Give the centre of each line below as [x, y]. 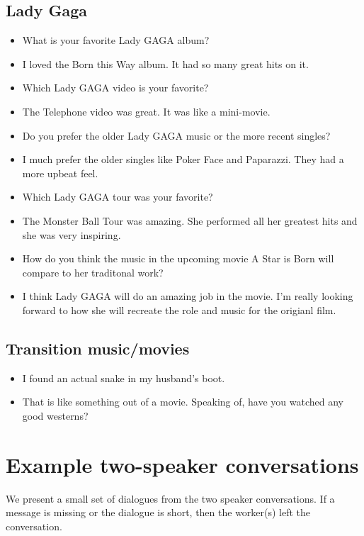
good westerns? [55, 415]
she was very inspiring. [72, 234]
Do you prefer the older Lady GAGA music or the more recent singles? [176, 135]
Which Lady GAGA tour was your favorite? [118, 197]
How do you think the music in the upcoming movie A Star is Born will [178, 258]
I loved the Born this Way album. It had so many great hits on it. [165, 63]
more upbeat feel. [60, 173]
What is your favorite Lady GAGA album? [116, 40]
